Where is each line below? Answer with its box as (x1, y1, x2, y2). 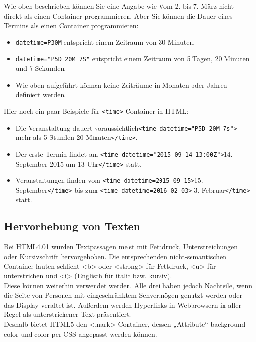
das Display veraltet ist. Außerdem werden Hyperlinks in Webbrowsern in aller (4, 299, 241, 309)
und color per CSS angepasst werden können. (21, 328, 157, 339)
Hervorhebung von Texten (4, 218, 140, 234)
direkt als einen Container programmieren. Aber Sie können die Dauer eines (4, 10, 233, 21)
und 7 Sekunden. (15, 63, 66, 73)
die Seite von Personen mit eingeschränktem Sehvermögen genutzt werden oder (4, 290, 242, 300)
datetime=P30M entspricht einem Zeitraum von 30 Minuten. (15, 36, 195, 47)
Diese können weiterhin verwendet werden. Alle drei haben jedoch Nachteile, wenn (4, 280, 253, 290)
